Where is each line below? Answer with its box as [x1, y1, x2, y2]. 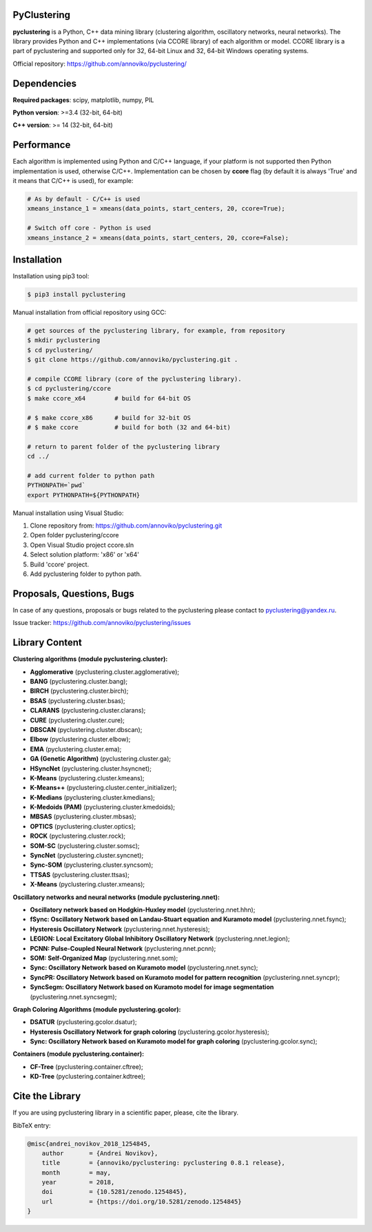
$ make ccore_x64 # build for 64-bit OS [27, 394, 191, 402]
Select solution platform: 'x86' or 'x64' [30, 550, 139, 559]
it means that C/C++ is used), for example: [12, 177, 134, 185]
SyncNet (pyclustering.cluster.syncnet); [30, 851, 144, 860]
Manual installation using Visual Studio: [12, 508, 124, 517]
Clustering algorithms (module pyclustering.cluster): [12, 655, 168, 663]
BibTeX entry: [12, 1121, 51, 1129]
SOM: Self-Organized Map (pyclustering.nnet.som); [30, 954, 178, 962]
